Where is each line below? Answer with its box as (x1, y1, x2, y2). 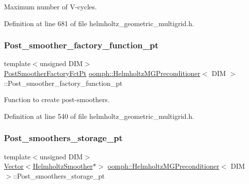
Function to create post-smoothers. (4, 94, 110, 105)
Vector (4, 161, 24, 171)
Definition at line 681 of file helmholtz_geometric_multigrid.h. (4, 18, 194, 28)
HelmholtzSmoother (33, 161, 93, 171)
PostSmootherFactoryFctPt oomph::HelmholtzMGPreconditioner (4, 68, 201, 78)
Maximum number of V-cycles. (4, 1, 97, 11)
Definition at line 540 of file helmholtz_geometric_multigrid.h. (4, 110, 194, 121)
